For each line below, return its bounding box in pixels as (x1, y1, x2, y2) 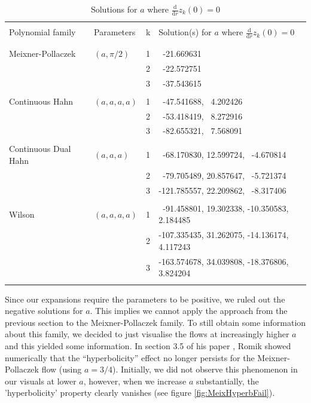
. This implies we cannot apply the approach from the (90, 304, 288, 317)
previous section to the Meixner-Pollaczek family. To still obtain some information (5, 316, 306, 328)
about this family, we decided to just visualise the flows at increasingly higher (5, 328, 289, 340)
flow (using (41, 363, 82, 375)
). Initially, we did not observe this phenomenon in (112, 363, 298, 375)
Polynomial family (9, 26, 76, 38)
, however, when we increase (83, 374, 187, 387)
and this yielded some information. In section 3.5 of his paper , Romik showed (5, 340, 291, 352)
